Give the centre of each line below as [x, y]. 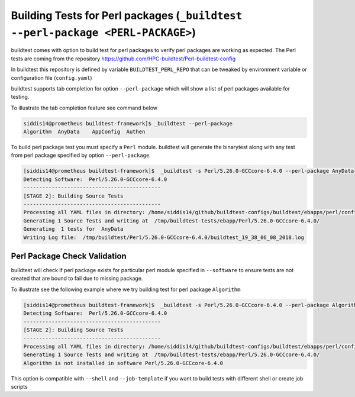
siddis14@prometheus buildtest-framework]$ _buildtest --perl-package [128, 123]
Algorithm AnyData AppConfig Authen [84, 132]
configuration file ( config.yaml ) [51, 78]
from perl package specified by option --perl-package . [81, 155]
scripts [19, 386]
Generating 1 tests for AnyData [73, 229]
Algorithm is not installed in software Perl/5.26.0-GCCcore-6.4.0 [123, 363]
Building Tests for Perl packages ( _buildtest [127, 15]
